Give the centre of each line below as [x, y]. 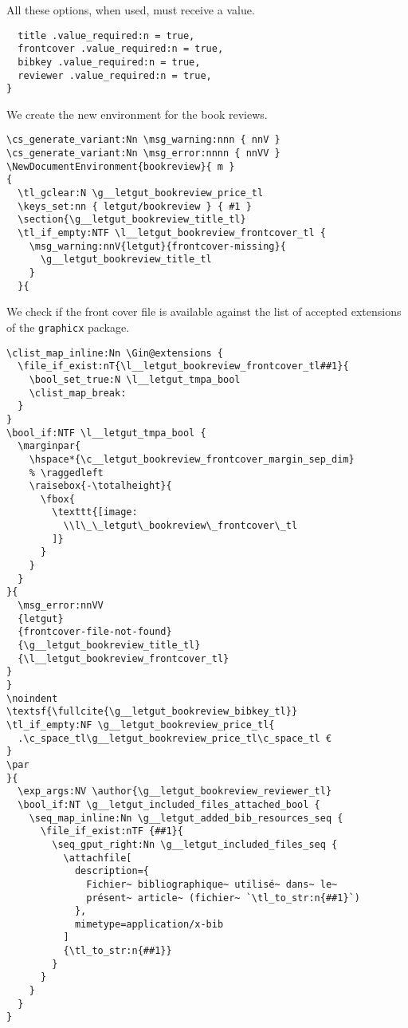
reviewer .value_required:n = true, [115, 75]
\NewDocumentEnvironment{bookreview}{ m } [121, 166]
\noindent [32, 698]
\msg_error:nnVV [61, 606]
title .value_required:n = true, [106, 35]
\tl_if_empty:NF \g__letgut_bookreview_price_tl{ [141, 725]
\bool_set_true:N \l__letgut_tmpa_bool [135, 379]
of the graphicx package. [68, 327]
